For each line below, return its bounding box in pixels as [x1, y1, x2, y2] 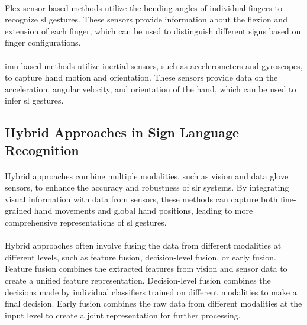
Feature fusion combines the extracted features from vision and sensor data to [5, 262, 287, 275]
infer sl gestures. [5, 94, 64, 107]
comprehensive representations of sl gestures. [5, 216, 167, 229]
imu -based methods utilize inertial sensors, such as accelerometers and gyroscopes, [5, 59, 303, 72]
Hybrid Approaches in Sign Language [5, 123, 240, 141]
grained [5, 204, 32, 217]
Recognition [5, 140, 79, 159]
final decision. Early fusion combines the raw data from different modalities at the [5, 297, 302, 310]
